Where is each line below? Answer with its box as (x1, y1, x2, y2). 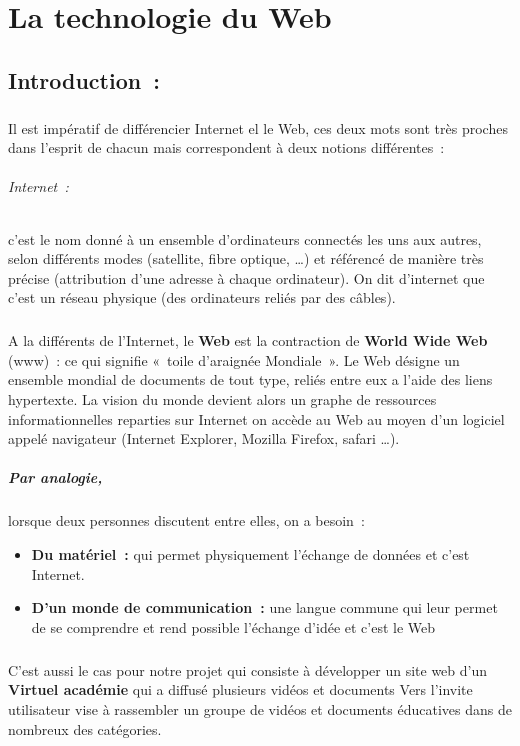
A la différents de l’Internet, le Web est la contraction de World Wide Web (8, 330, 488, 351)
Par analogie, (8, 467, 103, 488)
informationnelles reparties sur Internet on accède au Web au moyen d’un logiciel (8, 408, 505, 429)
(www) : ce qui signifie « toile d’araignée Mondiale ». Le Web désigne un (8, 349, 460, 370)
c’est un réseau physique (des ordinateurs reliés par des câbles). (8, 287, 396, 308)
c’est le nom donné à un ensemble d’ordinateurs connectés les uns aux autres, (8, 228, 482, 249)
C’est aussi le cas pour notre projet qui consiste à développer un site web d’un (8, 659, 488, 680)
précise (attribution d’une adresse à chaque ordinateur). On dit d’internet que (8, 267, 485, 288)
